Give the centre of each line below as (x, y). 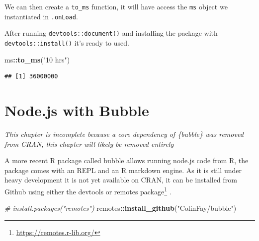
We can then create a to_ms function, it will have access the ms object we (116, 6)
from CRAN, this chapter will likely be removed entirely (89, 144)
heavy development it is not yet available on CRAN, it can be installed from (121, 180)
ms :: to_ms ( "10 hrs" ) (37, 59)
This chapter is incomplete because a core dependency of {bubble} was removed (124, 134)
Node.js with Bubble (77, 110)
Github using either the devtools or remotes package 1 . (88, 190)
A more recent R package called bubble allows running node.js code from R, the (127, 160)
